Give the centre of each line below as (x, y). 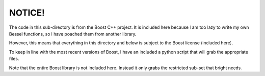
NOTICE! (27, 13)
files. (14, 59)
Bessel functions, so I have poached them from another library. (73, 34)
